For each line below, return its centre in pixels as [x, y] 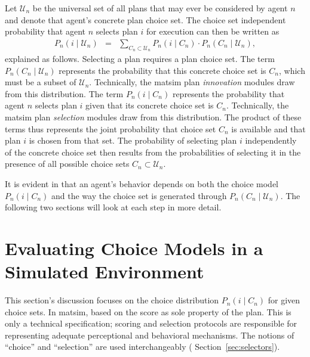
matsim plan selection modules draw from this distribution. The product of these [153, 117]
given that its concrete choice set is [150, 105]
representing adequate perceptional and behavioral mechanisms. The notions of [150, 335]
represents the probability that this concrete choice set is [162, 70]
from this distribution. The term [64, 93]
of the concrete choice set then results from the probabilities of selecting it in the [153, 152]
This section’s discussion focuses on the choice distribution [112, 300]
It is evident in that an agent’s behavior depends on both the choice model [142, 183]
